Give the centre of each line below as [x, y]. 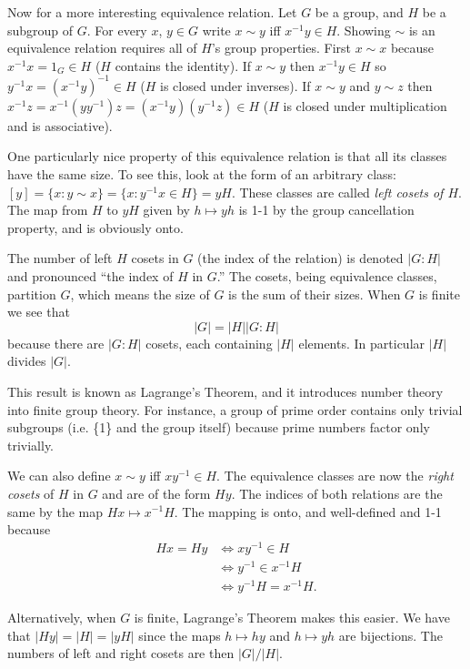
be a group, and [359, 12]
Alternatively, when [62, 618]
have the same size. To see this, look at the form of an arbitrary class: [202, 174]
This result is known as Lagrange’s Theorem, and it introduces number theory [225, 391]
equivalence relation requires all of [102, 48]
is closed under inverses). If [235, 85]
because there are [56, 343]
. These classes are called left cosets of [337, 192]
